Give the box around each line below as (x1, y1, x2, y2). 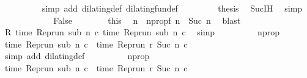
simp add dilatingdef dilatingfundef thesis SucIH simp (42, 2, 303, 14)
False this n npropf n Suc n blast (53, 13, 241, 26)
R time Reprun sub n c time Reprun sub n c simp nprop (4, 26, 279, 38)
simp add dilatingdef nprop (4, 49, 150, 62)
